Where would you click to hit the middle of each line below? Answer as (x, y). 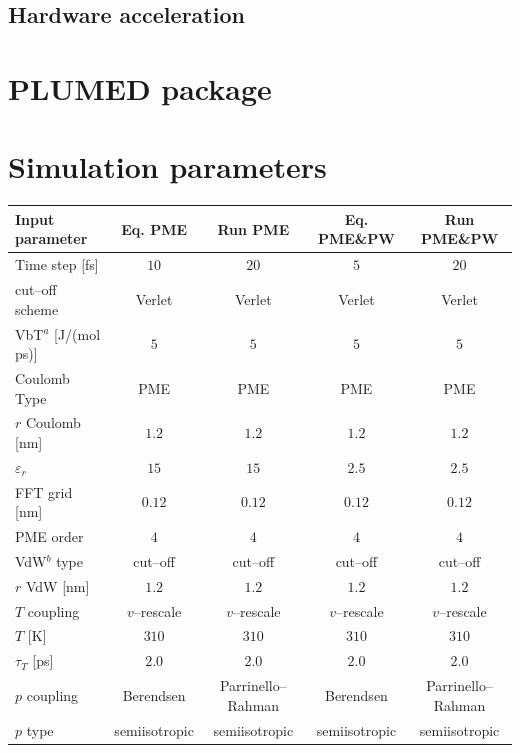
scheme (37, 308)
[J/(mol (77, 333)
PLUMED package (140, 87)
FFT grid (44, 491)
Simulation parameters (167, 166)
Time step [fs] (57, 264)
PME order (49, 536)
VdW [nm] (57, 585)
